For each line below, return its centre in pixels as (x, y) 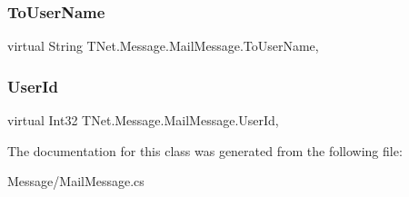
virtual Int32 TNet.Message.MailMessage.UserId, (143, 120)
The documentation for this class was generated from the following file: (205, 150)
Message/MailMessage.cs (76, 181)
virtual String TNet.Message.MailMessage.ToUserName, (163, 46)
